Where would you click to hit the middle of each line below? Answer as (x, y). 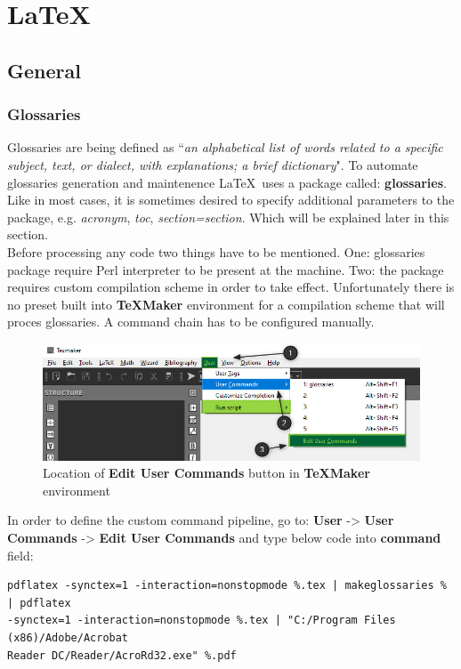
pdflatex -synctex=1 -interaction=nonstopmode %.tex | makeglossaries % (227, 586)
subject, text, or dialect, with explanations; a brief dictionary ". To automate (213, 164)
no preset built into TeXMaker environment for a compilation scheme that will (226, 304)
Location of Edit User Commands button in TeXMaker (206, 473)
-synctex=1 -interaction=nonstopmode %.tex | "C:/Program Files (202, 621)
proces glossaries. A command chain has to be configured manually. (191, 322)
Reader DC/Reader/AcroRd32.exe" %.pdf (122, 655)
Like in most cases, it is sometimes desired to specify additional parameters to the (231, 200)
